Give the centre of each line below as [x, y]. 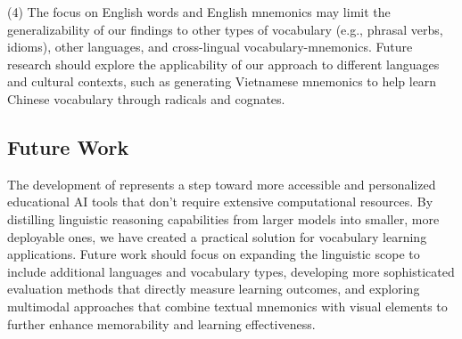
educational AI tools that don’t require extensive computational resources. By [220, 202]
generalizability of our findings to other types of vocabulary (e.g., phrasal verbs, [225, 29]
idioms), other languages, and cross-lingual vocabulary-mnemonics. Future [210, 47]
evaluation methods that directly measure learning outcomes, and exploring [214, 289]
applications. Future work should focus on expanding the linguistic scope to [214, 254]
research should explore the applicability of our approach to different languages [223, 64]
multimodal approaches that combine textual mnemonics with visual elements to [227, 306]
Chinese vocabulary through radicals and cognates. [146, 98]
